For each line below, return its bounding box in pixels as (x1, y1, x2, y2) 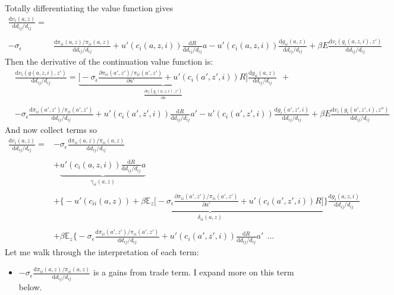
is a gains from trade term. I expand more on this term (93, 266, 294, 278)
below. (18, 281, 42, 293)
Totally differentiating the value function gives (5, 2, 174, 14)
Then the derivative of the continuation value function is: (5, 55, 213, 68)
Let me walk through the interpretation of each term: (5, 246, 199, 258)
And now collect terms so (5, 123, 97, 136)
